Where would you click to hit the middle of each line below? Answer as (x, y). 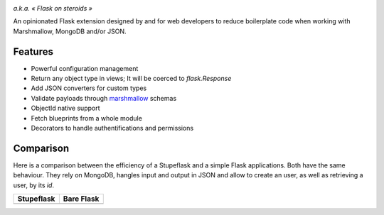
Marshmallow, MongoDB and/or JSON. (70, 31)
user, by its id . (34, 185)
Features (33, 51)
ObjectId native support (65, 108)
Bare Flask (81, 199)
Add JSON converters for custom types (89, 88)
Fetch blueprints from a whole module (86, 118)
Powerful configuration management (85, 68)
